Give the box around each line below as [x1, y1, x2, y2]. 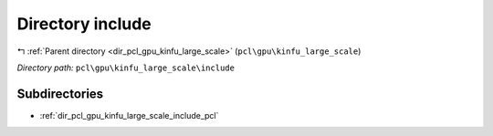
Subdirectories [16, 86, 104, 101]
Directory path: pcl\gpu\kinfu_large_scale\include [16, 62, 235, 73]
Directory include [16, 14, 152, 34]
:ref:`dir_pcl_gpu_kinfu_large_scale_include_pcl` [39, 110, 219, 120]
